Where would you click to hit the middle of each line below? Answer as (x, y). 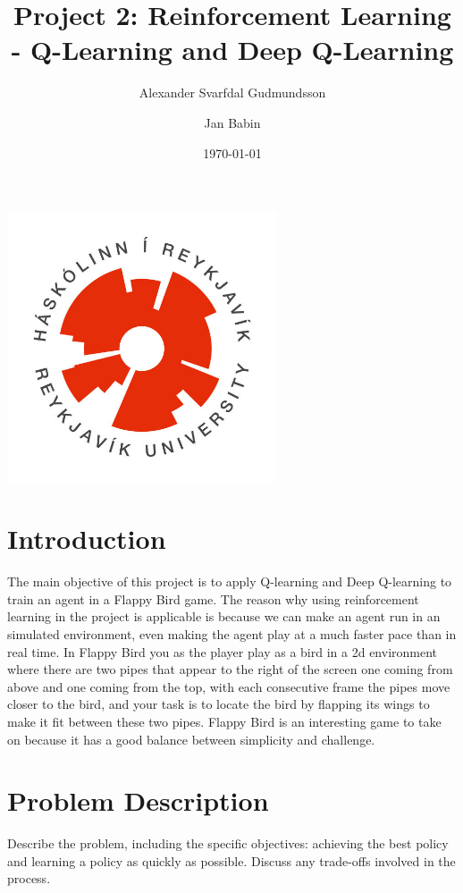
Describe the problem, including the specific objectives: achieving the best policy (228, 843)
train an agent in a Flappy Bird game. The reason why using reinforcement (213, 598)
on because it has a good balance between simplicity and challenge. (191, 739)
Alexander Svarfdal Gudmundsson (232, 93)
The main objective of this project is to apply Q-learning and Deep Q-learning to (230, 581)
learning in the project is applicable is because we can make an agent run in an (224, 616)
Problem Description (138, 800)
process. (29, 878)
